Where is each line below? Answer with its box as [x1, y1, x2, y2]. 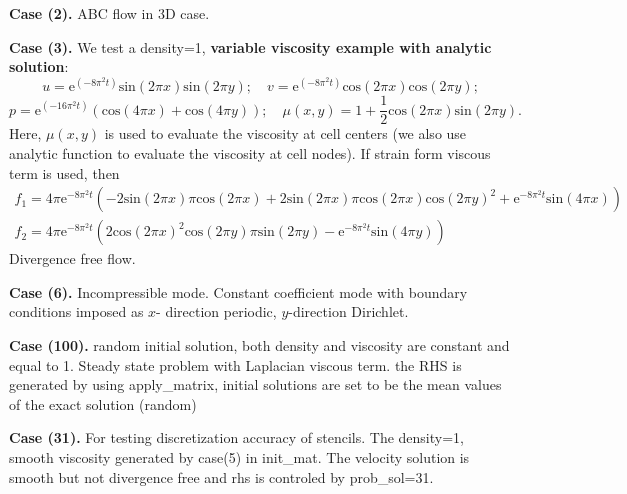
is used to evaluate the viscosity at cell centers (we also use [104, 123, 467, 144]
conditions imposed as [9, 301, 144, 322]
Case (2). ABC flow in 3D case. [9, 3, 210, 23]
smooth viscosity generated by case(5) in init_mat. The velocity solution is [9, 446, 470, 467]
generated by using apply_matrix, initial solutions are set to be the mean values [9, 374, 502, 395]
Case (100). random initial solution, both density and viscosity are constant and [9, 334, 510, 355]
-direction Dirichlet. [288, 301, 409, 322]
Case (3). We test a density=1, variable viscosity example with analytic [9, 36, 492, 57]
